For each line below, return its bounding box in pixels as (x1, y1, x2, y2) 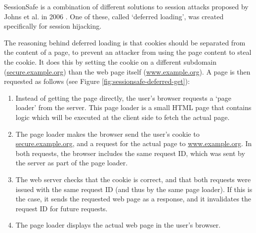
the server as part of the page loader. (15, 157, 128, 168)
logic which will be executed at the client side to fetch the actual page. (15, 112, 230, 122)
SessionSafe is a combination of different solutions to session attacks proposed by (4, 1, 249, 11)
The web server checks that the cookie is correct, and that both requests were (15, 174, 251, 184)
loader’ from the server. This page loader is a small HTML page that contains (15, 102, 252, 113)
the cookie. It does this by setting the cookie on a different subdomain (4, 56, 217, 67)
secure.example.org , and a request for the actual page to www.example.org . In (15, 138, 252, 149)
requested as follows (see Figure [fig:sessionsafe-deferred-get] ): (4, 76, 190, 86)
